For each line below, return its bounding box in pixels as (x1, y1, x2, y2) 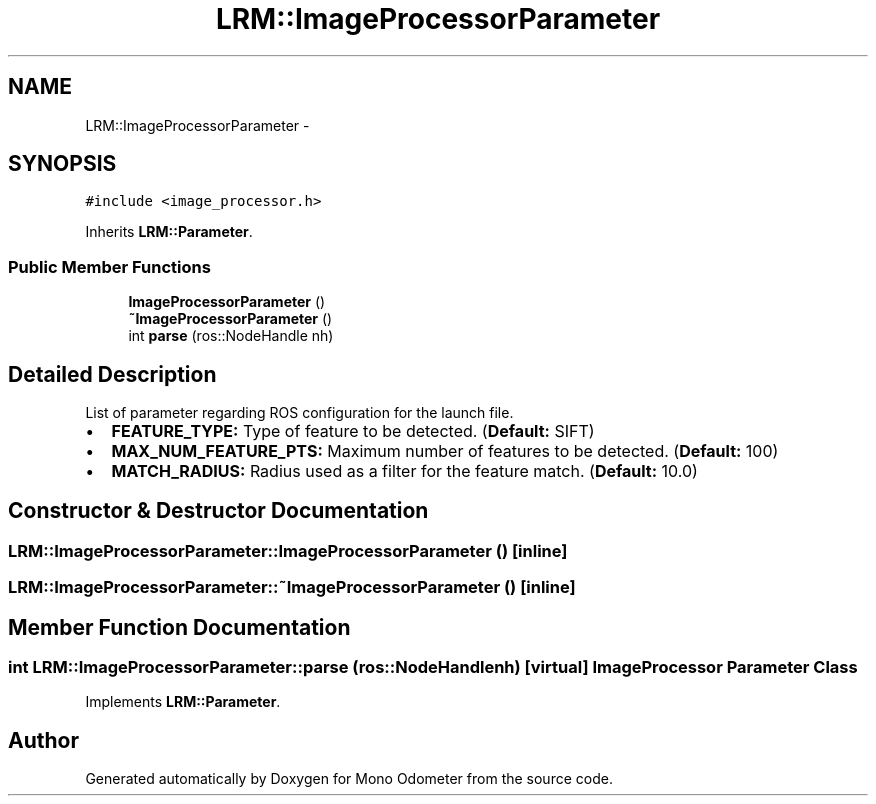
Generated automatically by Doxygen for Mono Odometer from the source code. (85, 770, 613, 788)
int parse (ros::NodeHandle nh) (128, 327, 334, 345)
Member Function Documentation (8, 614, 351, 640)
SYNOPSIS (8, 151, 117, 177)
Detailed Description (8, 361, 217, 387)
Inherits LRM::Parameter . (85, 223, 253, 241)
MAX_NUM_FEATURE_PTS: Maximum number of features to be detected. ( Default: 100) (111, 441, 779, 462)
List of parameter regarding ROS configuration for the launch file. (85, 404, 514, 422)
